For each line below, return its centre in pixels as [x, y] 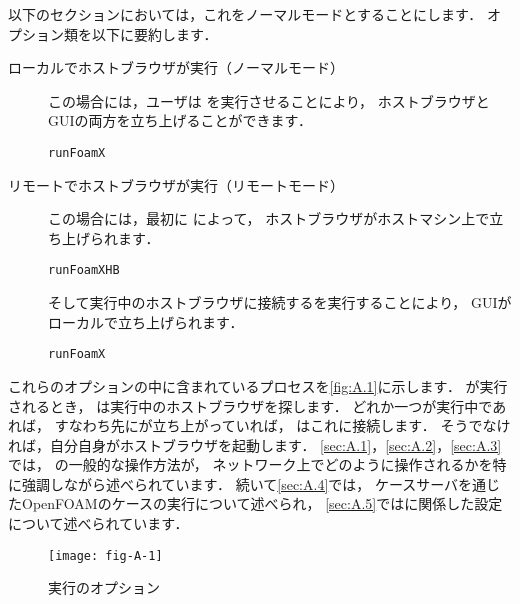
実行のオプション [104, 587]
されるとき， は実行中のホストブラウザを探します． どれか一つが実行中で [250, 405]
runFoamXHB [84, 270]
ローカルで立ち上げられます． [146, 321]
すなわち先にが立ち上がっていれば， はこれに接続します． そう [261, 425]
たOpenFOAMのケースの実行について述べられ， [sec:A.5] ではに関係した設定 [255, 503]
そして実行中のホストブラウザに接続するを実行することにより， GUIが [280, 302]
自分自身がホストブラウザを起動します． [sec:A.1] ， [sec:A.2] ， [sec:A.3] [275, 444]
